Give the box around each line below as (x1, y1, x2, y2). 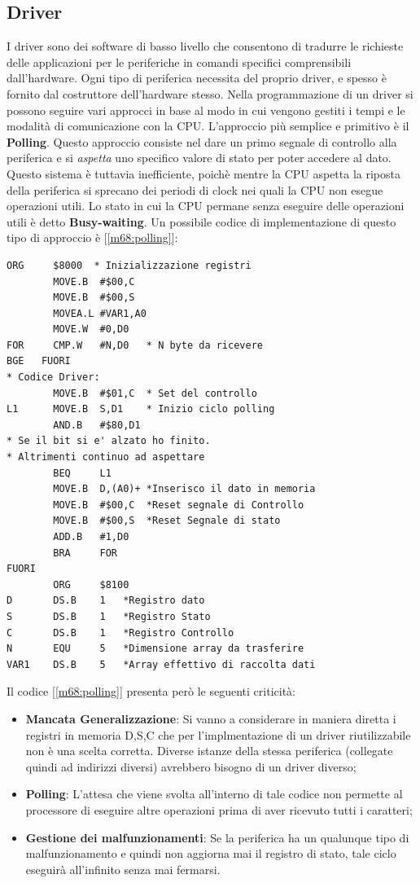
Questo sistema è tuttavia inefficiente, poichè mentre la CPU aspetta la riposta (7, 165, 400, 182)
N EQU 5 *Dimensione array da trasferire (7, 643, 304, 655)
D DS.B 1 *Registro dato (7, 595, 205, 607)
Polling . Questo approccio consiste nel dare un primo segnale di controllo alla (7, 133, 397, 150)
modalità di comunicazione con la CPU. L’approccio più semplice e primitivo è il (7, 117, 409, 134)
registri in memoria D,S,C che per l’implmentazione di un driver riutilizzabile (25, 726, 411, 743)
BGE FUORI (7, 355, 71, 367)
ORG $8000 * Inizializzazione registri (7, 259, 252, 271)
